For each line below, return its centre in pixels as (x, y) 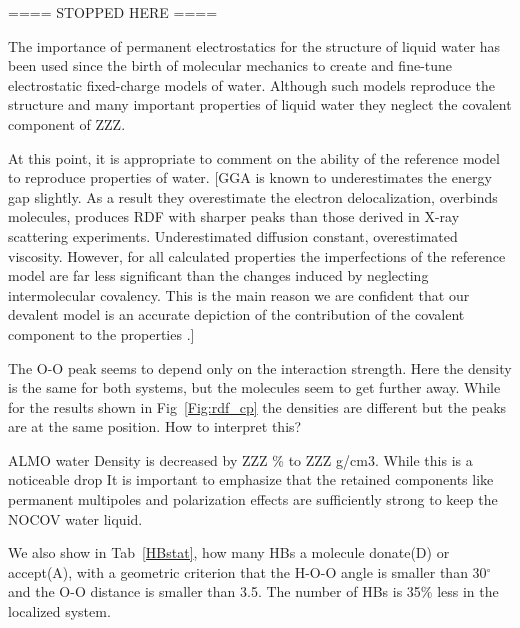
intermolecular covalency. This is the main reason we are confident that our (239, 294)
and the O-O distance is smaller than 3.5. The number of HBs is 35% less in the (253, 591)
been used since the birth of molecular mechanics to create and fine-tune (230, 65)
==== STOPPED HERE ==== (113, 12)
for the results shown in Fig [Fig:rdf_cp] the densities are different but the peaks (257, 406)
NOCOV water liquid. (75, 518)
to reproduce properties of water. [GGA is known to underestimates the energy (250, 177)
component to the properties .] (101, 333)
